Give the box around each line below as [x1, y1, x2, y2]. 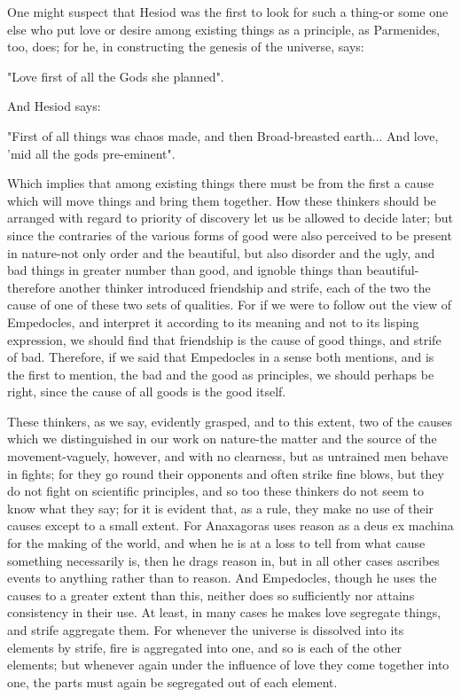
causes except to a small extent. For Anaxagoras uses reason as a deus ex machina [7, 516, 454, 535]
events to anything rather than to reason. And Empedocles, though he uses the [7, 568, 437, 587]
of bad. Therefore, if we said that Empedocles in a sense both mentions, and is [7, 348, 434, 366]
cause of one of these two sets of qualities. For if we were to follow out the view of [7, 295, 452, 314]
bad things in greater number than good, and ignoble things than [7, 261, 363, 279]
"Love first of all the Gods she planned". [7, 67, 224, 85]
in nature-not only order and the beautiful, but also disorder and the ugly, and [7, 243, 435, 262]
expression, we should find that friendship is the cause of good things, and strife [7, 330, 441, 348]
